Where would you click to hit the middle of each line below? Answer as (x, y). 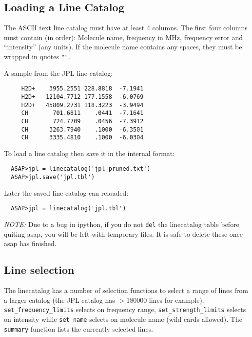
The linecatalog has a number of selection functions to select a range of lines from (126, 290)
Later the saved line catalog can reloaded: (66, 192)
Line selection (39, 270)
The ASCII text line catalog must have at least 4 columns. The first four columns (126, 28)
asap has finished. (30, 243)
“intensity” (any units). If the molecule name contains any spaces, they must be (123, 47)
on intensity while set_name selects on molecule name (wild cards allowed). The (123, 319)
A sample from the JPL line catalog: (58, 73)
